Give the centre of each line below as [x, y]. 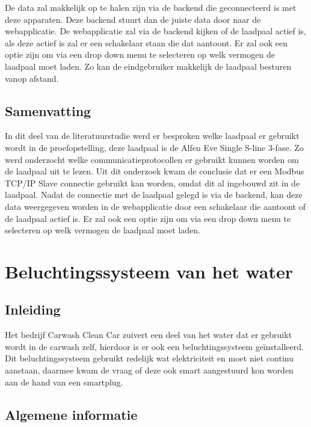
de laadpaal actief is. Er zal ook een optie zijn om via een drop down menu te [148, 218]
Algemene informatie [71, 414]
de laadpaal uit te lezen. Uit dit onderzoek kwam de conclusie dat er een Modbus [155, 171]
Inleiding [33, 309]
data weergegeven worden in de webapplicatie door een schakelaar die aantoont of [155, 206]
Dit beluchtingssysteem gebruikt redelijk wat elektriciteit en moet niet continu [149, 358]
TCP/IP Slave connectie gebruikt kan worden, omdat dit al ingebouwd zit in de [152, 183]
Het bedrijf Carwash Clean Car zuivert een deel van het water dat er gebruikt [149, 335]
